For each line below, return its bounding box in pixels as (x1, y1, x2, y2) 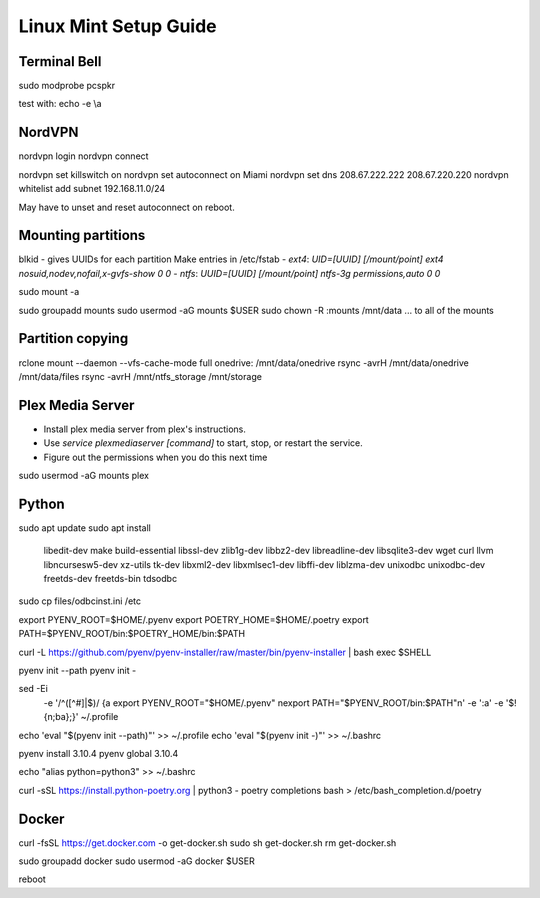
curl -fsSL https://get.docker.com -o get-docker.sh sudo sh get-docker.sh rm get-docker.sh (18, 836, 397, 849)
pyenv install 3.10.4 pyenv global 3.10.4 (18, 747, 179, 759)
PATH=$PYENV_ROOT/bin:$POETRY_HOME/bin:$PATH (18, 628, 245, 640)
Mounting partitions (18, 227, 146, 244)
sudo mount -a (18, 286, 80, 298)
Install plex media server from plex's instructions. (43, 423, 247, 435)
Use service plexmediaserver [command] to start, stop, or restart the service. (43, 437, 364, 449)
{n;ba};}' (43, 711, 79, 723)
